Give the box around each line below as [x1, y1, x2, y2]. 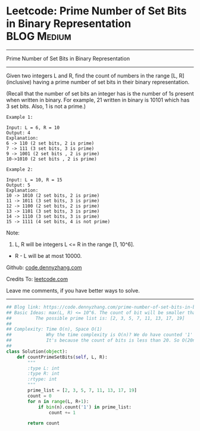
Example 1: [6, 114, 33, 120]
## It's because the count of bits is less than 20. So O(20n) [6, 337, 198, 344]
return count [27, 420, 60, 426]
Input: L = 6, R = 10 [6, 124, 60, 131]
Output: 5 [6, 182, 31, 188]
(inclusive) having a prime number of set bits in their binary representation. [6, 78, 190, 85]
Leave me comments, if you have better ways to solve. [6, 287, 140, 294]
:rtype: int [27, 376, 58, 383]
